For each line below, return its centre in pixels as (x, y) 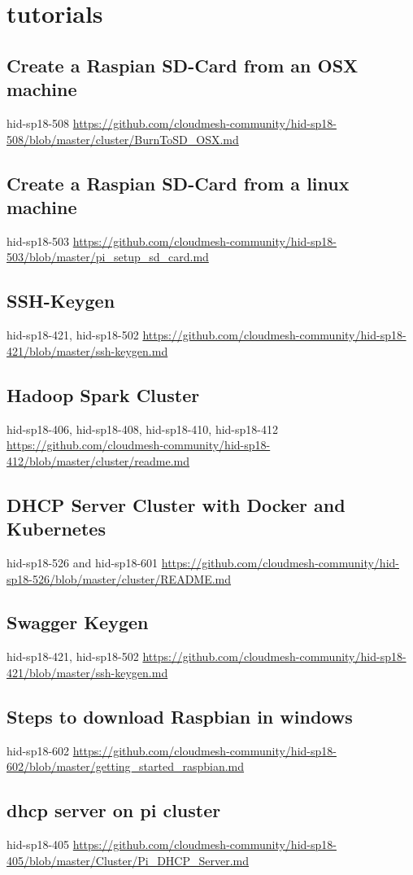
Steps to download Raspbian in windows (180, 716)
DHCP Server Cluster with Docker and (176, 504)
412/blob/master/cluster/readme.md (98, 460)
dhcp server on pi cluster (114, 810)
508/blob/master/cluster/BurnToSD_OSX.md (123, 139)
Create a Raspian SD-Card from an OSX (183, 65)
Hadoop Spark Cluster (103, 394)
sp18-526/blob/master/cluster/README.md (119, 578)
